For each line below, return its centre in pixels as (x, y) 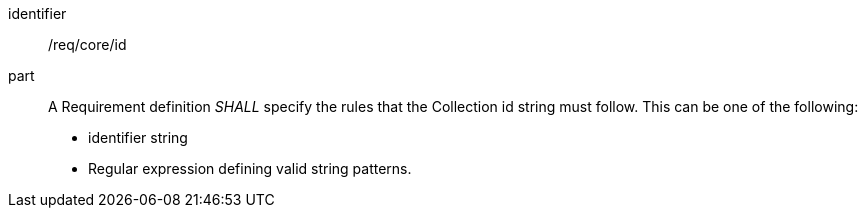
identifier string (138, 137)
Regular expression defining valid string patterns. (250, 168)
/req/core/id (87, 44)
